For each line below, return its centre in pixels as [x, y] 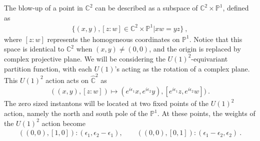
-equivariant [209, 58]
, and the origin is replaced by [195, 49]
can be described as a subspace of [146, 7]
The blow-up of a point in [43, 7]
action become [63, 123]
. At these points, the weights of [206, 113]
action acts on [67, 80]
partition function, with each [48, 68]
